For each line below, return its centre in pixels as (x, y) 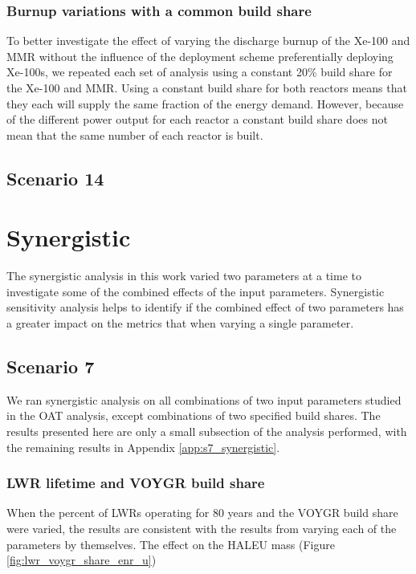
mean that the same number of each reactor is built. (135, 134)
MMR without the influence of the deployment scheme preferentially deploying (200, 56)
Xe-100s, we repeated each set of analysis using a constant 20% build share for (200, 72)
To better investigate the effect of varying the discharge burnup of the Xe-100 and (208, 41)
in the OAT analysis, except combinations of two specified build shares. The (194, 415)
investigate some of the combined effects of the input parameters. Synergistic (196, 291)
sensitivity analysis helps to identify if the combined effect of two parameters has (205, 307)
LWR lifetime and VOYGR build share (136, 483)
